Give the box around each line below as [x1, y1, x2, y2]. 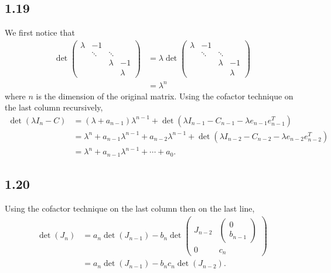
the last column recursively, [5, 101, 103, 113]
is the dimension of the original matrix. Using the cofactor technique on [36, 89, 294, 102]
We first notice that [5, 26, 75, 39]
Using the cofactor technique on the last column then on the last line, [5, 202, 255, 214]
